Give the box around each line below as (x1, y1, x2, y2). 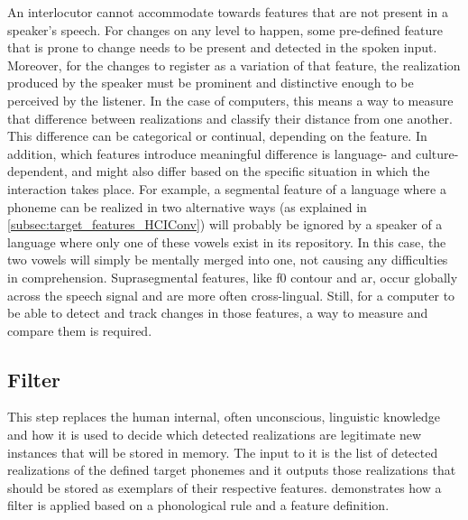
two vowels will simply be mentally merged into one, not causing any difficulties (7, 250, 448, 269)
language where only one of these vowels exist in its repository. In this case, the (7, 232, 446, 251)
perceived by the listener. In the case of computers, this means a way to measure (7, 90, 454, 109)
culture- (415, 144, 459, 162)
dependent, (7, 162, 68, 181)
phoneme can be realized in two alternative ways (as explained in (7, 197, 367, 216)
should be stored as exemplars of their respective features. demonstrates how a (7, 478, 442, 497)
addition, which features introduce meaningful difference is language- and (7, 144, 412, 162)
